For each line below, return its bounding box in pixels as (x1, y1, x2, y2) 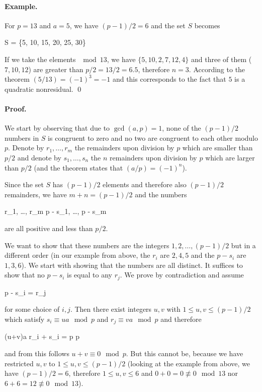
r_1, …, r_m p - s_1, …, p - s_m (5, 206, 107, 216)
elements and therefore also (103, 179, 187, 190)
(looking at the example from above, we (127, 358, 250, 368)
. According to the (189, 64, 245, 74)
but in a (231, 240, 256, 250)
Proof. (5, 103, 27, 114)
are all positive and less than (5, 222, 93, 233)
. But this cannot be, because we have (126, 348, 243, 358)
